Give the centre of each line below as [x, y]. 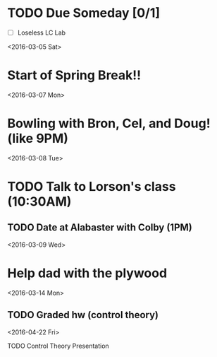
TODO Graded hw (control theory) [83, 315]
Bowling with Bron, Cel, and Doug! [109, 123]
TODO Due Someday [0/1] [84, 13]
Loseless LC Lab [41, 33]
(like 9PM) [38, 139]
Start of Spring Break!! [74, 75]
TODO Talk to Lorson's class [92, 187]
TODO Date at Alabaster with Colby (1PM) [100, 228]
